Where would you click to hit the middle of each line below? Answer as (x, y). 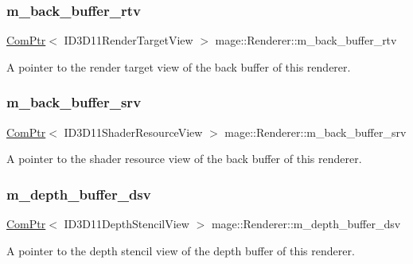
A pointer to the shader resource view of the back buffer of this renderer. (184, 159)
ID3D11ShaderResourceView (133, 132)
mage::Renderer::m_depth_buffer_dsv (306, 224)
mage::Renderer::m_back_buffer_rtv (306, 40)
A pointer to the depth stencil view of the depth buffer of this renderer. (181, 250)
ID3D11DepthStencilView (127, 224)
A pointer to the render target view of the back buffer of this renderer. (179, 66)
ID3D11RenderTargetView (129, 40)
